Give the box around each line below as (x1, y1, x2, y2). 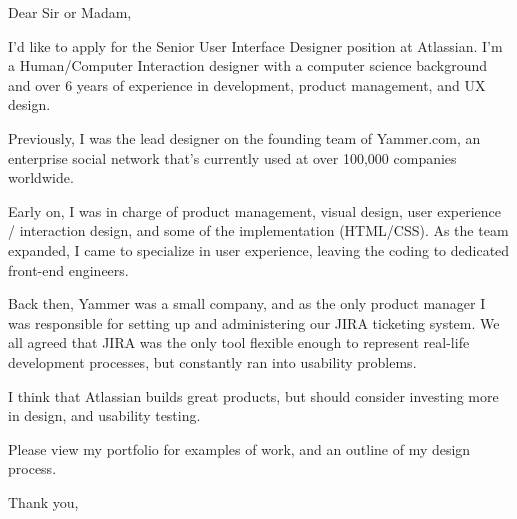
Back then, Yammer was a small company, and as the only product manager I (8, 293, 486, 314)
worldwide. (8, 167, 74, 188)
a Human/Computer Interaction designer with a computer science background (8, 55, 488, 76)
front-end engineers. (8, 259, 129, 280)
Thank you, (8, 491, 79, 512)
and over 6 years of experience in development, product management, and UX (8, 74, 486, 95)
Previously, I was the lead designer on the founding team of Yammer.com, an (8, 127, 481, 148)
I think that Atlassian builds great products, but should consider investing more (8, 385, 499, 406)
